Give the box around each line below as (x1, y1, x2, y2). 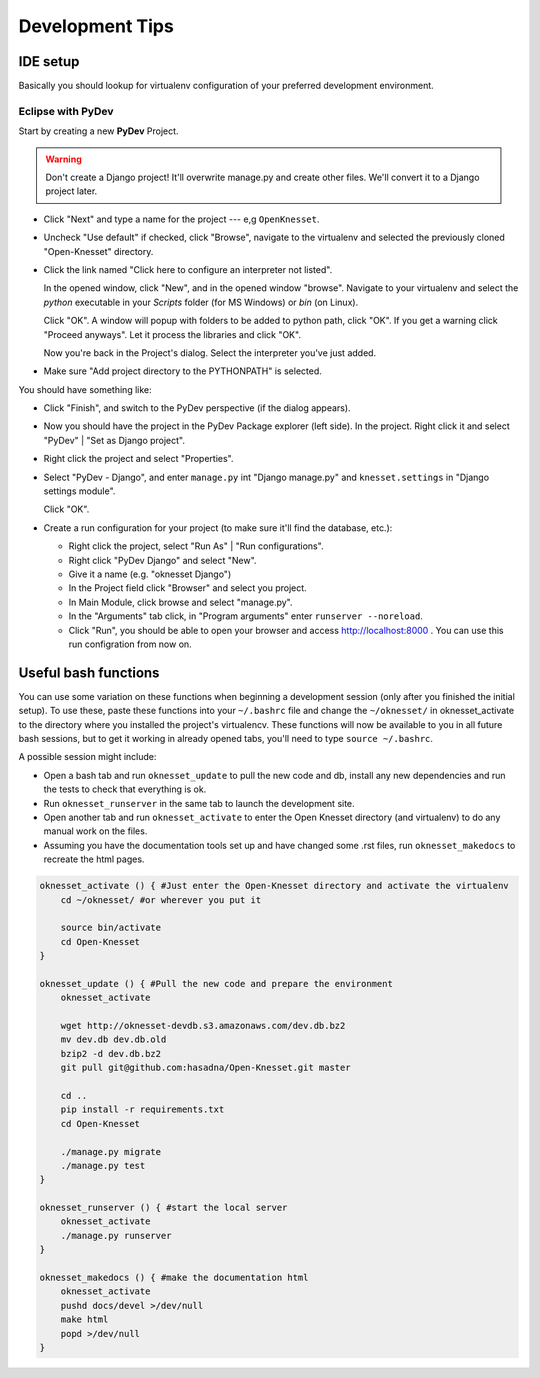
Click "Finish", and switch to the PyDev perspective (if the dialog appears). (43, 402, 351, 414)
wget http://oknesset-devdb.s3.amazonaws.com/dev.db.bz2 (60, 1020, 346, 1032)
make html (60, 1314, 109, 1325)
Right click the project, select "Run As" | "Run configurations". (68, 540, 324, 552)
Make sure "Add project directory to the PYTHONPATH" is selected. (43, 365, 322, 377)
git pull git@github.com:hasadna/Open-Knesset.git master (60, 1062, 351, 1074)
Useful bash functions (18, 664, 160, 681)
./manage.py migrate (60, 1146, 162, 1157)
